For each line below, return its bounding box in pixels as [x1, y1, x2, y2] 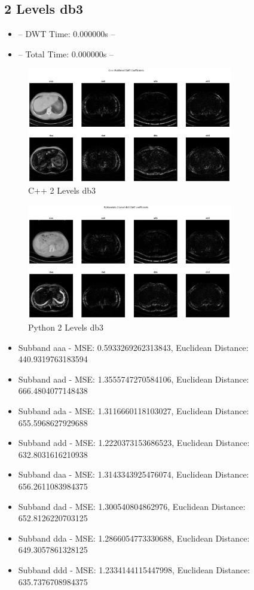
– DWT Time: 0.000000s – [18, 27, 115, 40]
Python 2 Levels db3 [28, 321, 104, 334]
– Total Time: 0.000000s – [18, 47, 114, 60]
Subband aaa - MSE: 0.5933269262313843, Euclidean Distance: [18, 341, 249, 353]
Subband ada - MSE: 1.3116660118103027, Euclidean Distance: [18, 405, 249, 417]
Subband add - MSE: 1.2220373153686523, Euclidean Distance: [18, 436, 250, 449]
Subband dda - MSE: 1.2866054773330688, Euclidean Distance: [18, 531, 250, 544]
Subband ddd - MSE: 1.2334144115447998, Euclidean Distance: [18, 563, 250, 576]
